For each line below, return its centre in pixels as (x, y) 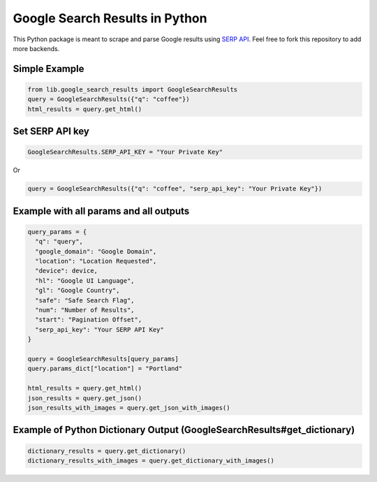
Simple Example (49, 69)
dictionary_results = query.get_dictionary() (107, 451)
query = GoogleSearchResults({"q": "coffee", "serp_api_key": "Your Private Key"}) (175, 189)
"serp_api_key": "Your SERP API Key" (99, 329)
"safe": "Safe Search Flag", (85, 300)
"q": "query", (59, 242)
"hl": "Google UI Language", (85, 280)
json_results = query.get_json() (85, 398)
